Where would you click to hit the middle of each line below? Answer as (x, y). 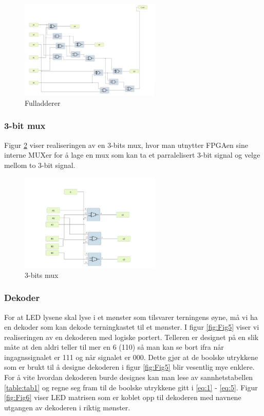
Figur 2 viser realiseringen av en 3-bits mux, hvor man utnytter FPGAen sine (126, 145)
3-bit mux (25, 126)
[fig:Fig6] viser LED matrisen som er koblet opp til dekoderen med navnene (123, 397)
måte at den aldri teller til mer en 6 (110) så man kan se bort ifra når (114, 347)
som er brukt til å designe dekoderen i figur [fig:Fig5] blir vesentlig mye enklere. (129, 367)
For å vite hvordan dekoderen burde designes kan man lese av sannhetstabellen (129, 377)
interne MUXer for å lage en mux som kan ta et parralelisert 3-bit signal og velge (132, 155)
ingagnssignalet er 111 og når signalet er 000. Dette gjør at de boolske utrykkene (131, 357)
